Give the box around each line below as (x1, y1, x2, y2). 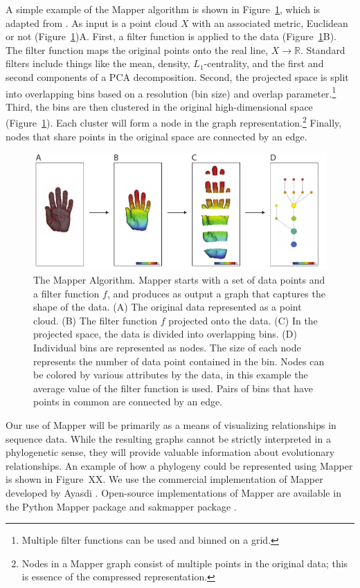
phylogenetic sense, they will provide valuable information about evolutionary (6, 445, 335, 459)
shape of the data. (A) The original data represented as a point (33, 300, 302, 314)
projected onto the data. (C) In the (168, 313, 318, 327)
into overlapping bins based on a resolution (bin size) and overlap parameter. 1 (6, 84, 336, 100)
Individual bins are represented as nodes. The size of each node (33, 340, 301, 354)
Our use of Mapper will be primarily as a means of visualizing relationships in (6, 417, 336, 432)
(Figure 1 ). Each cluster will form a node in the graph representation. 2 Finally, (6, 113, 342, 130)
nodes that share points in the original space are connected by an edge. (6, 129, 307, 143)
